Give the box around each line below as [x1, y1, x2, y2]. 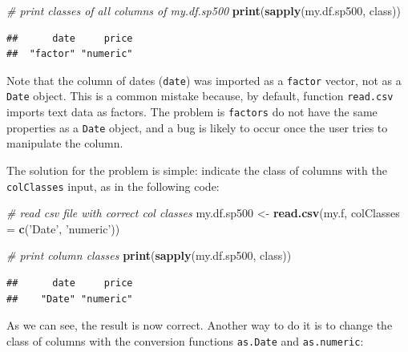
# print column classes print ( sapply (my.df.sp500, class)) [6, 247, 292, 264]
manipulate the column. [6, 135, 123, 152]
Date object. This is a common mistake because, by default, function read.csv [6, 87, 394, 104]
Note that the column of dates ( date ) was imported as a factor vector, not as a [6, 71, 402, 88]
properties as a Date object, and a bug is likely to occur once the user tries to [6, 119, 388, 136]
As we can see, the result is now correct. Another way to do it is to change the [6, 317, 393, 334]
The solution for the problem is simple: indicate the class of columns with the [6, 162, 387, 178]
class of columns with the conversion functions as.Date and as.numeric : [6, 332, 364, 349]
